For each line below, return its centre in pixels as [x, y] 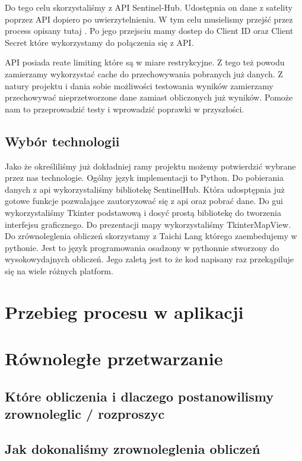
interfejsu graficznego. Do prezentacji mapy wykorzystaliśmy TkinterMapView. [148, 224]
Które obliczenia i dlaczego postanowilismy [139, 396]
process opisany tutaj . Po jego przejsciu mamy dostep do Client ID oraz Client [149, 31]
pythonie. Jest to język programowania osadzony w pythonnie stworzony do [142, 247]
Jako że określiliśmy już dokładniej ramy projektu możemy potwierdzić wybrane [150, 166]
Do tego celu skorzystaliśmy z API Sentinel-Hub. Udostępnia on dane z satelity [149, 7]
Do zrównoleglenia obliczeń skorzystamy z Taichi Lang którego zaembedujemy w [151, 236]
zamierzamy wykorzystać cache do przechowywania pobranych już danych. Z [144, 73]
